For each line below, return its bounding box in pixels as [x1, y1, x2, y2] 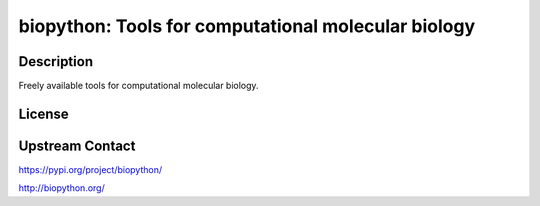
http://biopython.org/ [18, 182, 105, 194]
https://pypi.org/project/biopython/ [18, 163, 163, 175]
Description [18, 53, 94, 70]
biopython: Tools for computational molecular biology [18, 15, 476, 37]
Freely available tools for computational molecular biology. [18, 80, 259, 92]
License [18, 105, 69, 122]
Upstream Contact [18, 137, 136, 154]
